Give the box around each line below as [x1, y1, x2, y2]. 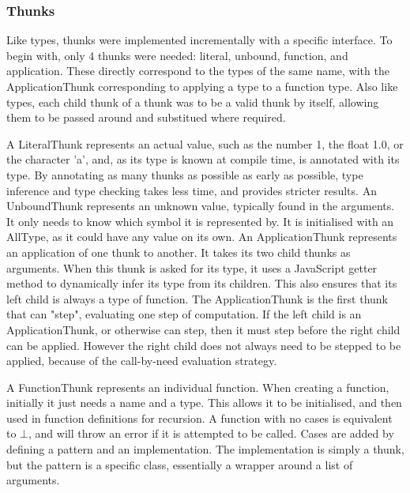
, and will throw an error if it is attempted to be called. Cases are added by [28, 425, 394, 442]
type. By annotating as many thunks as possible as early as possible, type [6, 166, 363, 183]
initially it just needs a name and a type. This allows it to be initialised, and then [6, 394, 402, 411]
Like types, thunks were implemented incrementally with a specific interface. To [6, 32, 393, 48]
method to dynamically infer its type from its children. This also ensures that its [6, 275, 397, 292]
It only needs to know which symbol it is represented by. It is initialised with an [6, 213, 394, 229]
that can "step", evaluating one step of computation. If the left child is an [6, 306, 362, 322]
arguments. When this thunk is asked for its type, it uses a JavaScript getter [6, 259, 378, 276]
